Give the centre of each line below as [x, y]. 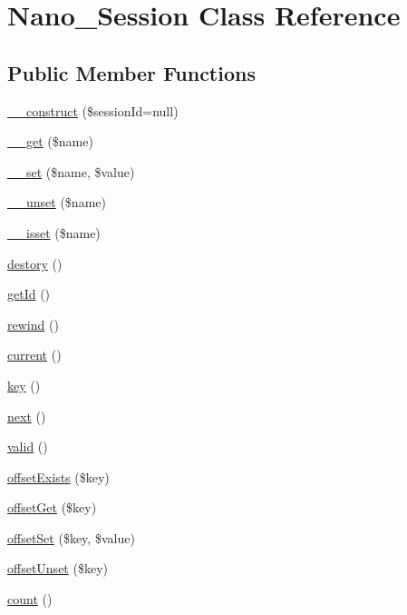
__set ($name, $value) [71, 171]
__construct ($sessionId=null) [93, 110]
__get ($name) [50, 141]
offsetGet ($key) [52, 507]
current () [34, 355]
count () [30, 599]
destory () [35, 263]
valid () [28, 446]
